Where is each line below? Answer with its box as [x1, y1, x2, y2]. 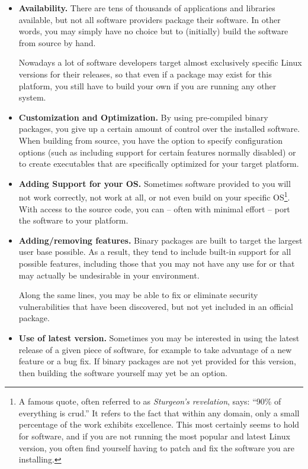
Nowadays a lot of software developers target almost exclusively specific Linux [18, 56, 302, 69]
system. [18, 91, 46, 103]
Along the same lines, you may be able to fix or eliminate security [18, 289, 258, 301]
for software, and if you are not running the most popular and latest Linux [18, 430, 290, 442]
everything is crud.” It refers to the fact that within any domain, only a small [18, 406, 300, 419]
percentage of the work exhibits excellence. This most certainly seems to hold [18, 418, 300, 431]
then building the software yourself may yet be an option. [18, 366, 227, 379]
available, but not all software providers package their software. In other [18, 13, 281, 25]
